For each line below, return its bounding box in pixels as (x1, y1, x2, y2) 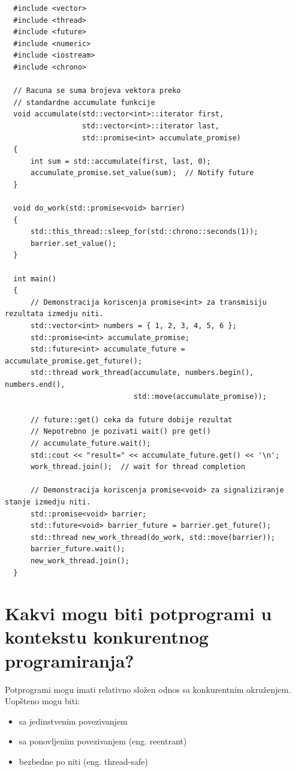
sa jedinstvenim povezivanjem (19, 714, 128, 727)
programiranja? (5, 648, 134, 672)
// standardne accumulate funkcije (13, 98, 155, 107)
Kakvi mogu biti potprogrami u (5, 601, 272, 626)
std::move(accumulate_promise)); (133, 392, 267, 401)
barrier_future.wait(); (30, 545, 125, 554)
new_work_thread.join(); (30, 556, 130, 565)
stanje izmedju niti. (5, 497, 91, 506)
